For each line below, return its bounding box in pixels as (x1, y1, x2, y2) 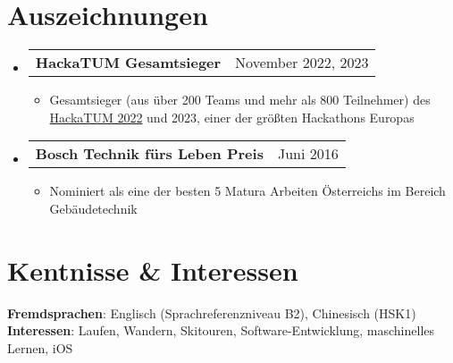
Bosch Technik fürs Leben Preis (35, 143, 264, 165)
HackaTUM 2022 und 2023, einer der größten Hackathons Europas (49, 107, 415, 126)
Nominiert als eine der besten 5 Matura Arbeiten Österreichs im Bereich (49, 181, 446, 200)
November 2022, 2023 (235, 52, 369, 73)
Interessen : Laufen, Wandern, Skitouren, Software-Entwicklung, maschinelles (7, 321, 435, 340)
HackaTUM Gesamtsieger (35, 52, 222, 73)
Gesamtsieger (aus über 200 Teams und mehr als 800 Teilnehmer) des (49, 90, 431, 109)
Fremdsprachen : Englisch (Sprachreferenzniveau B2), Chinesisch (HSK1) (7, 303, 416, 322)
